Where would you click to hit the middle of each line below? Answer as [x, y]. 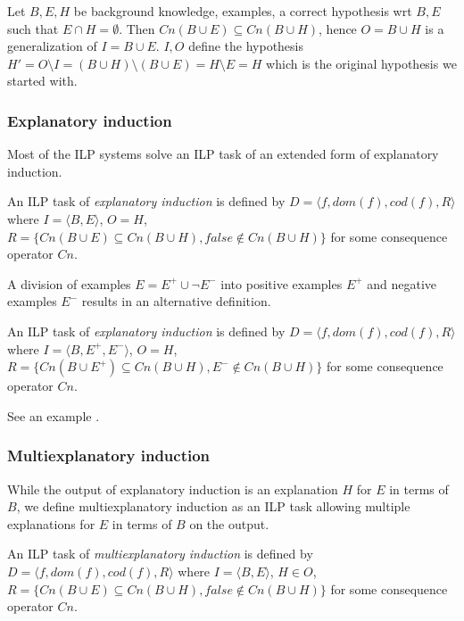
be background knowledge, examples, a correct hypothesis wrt [243, 11]
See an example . [54, 415]
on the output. [229, 523]
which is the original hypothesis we [361, 63]
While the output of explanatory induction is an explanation [173, 489]
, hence [338, 28]
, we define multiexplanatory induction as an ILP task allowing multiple [213, 506]
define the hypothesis [246, 46]
